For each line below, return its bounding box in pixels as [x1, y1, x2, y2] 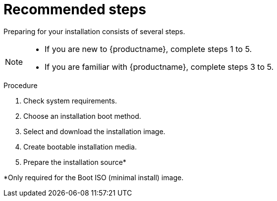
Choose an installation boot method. [23, 111, 141, 120]
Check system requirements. [23, 96, 117, 105]
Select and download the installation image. [23, 127, 166, 136]
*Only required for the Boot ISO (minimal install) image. [3, 173, 184, 182]
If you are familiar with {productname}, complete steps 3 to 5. [45, 61, 274, 72]
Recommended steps [3, 1, 146, 18]
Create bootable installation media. [23, 142, 137, 151]
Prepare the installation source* [23, 157, 126, 166]
